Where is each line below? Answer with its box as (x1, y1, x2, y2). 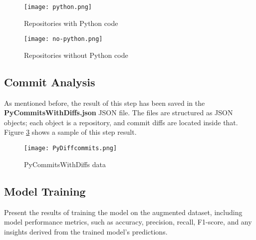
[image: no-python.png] (24, 35, 103, 43)
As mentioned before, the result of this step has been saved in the (4, 97, 205, 108)
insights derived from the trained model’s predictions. (4, 226, 168, 237)
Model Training (4, 183, 86, 199)
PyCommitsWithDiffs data (24, 159, 106, 169)
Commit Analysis (4, 74, 95, 89)
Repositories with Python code (24, 17, 118, 28)
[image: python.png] (24, 3, 92, 10)
